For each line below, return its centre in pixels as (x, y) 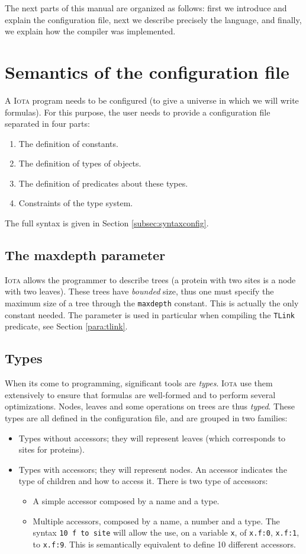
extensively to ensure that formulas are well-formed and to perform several (140, 394)
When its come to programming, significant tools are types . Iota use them (139, 383)
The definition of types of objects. (80, 163)
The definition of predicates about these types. (103, 183)
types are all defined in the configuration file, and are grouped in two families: (146, 417)
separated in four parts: (47, 124)
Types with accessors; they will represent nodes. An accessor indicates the (153, 469)
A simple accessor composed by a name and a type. (126, 500)
